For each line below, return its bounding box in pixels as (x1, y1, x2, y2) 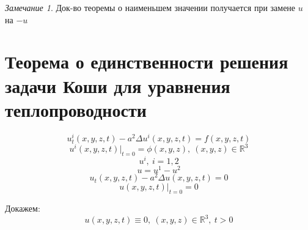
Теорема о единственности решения (5, 49, 288, 74)
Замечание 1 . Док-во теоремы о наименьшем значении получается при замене (5, 1, 296, 13)
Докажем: (5, 202, 40, 215)
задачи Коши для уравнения (5, 73, 230, 98)
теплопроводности (5, 97, 147, 122)
